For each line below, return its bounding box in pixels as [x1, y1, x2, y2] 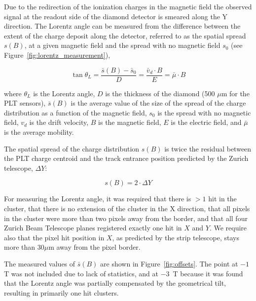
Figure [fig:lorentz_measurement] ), [4, 49, 110, 60]
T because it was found [173, 268, 243, 278]
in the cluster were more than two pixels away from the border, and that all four [4, 213, 248, 223]
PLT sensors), [4, 98, 46, 108]
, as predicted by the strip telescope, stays [112, 232, 239, 242]
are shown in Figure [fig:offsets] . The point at [100, 258, 238, 268]
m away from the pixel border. [48, 242, 141, 252]
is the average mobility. [4, 127, 74, 137]
